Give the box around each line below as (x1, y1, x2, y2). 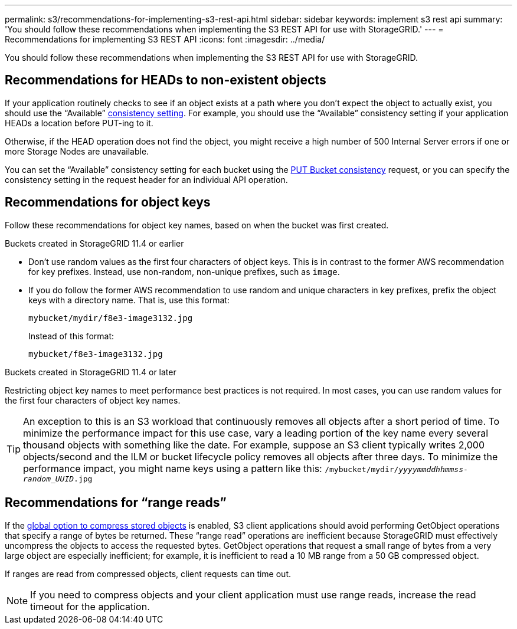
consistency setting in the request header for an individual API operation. (5, 174, 288, 185)
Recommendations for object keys (5, 195, 211, 210)
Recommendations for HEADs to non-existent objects (5, 73, 326, 88)
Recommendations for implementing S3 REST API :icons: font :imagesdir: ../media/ (5, 34, 325, 44)
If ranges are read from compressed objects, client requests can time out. (5, 568, 292, 579)
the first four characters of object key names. (5, 395, 181, 405)
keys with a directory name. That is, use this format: (28, 294, 230, 305)
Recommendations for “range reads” (5, 495, 227, 510)
